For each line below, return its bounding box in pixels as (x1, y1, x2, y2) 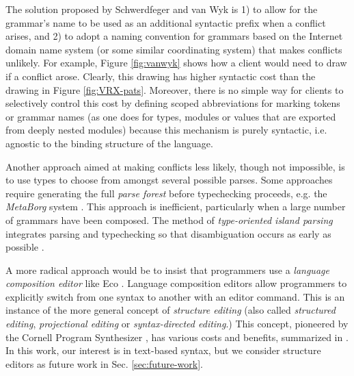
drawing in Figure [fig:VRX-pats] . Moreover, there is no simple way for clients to (5, 82, 344, 97)
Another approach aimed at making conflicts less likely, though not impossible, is (5, 159, 345, 173)
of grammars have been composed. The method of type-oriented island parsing (5, 212, 333, 227)
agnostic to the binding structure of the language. (5, 136, 213, 150)
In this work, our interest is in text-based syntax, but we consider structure (5, 343, 321, 358)
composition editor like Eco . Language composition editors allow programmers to (5, 276, 347, 290)
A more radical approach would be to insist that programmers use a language (5, 262, 329, 277)
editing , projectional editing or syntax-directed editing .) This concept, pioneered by (5, 316, 349, 331)
